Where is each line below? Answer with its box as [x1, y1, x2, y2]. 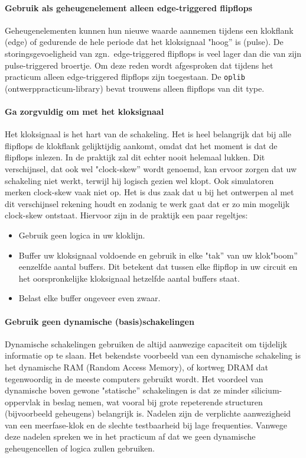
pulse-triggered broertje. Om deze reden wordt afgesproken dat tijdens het [5, 59, 274, 71]
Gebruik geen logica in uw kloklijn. [18, 228, 145, 241]
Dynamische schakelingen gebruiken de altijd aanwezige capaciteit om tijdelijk [5, 337, 287, 350]
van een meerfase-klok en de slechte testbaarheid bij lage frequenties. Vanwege [5, 418, 287, 431]
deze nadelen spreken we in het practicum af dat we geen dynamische [5, 430, 256, 443]
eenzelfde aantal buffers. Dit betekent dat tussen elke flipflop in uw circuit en [18, 260, 298, 273]
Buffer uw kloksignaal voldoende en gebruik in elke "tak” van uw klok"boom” [18, 249, 298, 261]
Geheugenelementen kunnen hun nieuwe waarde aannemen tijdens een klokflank [5, 24, 294, 36]
